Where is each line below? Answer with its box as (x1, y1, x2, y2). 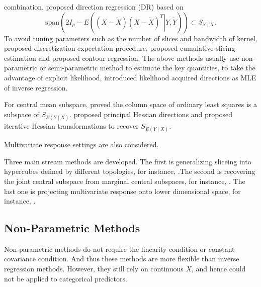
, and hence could (192, 263, 246, 274)
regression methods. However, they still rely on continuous (4, 263, 184, 274)
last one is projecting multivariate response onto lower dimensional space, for (4, 185, 241, 196)
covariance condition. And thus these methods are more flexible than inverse (4, 253, 239, 264)
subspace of (4, 109, 39, 119)
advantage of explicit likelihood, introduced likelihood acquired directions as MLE (4, 72, 256, 82)
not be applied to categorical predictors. (4, 273, 127, 283)
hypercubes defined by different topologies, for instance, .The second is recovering (4, 166, 255, 176)
